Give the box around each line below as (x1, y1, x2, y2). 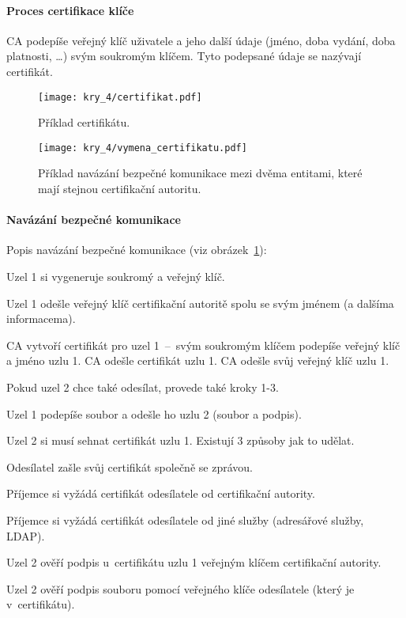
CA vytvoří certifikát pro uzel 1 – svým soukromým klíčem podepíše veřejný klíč (6, 336, 400, 353)
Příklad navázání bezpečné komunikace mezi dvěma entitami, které (38, 165, 363, 181)
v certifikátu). (6, 596, 75, 612)
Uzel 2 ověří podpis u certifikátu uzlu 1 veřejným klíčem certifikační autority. (6, 554, 382, 571)
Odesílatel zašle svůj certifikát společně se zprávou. (6, 458, 253, 475)
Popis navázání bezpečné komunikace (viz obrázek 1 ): (6, 241, 267, 258)
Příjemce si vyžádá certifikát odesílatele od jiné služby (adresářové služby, (6, 512, 364, 528)
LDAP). (6, 527, 45, 544)
